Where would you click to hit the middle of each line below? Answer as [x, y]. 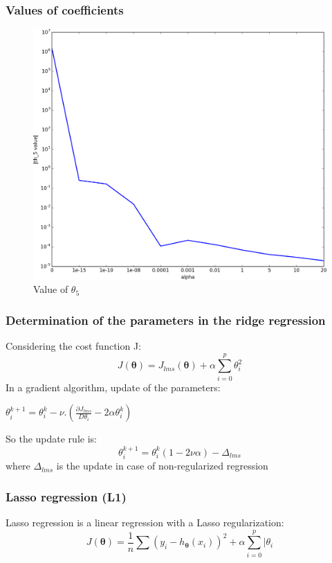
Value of [51, 289]
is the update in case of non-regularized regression [162, 466]
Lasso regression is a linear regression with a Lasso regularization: [145, 522]
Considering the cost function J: [74, 346]
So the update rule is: [51, 439]
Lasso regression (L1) [66, 496]
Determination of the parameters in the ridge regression [166, 320]
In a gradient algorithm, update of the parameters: [113, 387]
